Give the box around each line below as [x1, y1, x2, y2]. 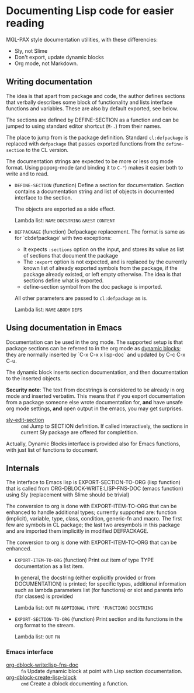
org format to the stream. [14, 622, 75, 629]
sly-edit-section [6, 416, 44, 423]
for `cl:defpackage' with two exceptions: [14, 234, 112, 241]
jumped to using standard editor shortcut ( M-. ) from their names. [6, 122, 162, 130]
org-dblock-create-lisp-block [6, 674, 77, 681]
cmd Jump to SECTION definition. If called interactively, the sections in [20, 422, 189, 430]
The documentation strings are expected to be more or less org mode [6, 157, 174, 165]
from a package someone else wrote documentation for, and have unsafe [6, 398, 183, 405]
